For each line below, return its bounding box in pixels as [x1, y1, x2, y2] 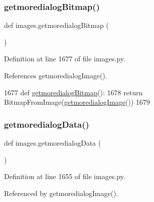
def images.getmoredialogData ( [4, 138, 101, 148]
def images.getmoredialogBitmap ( [4, 20, 109, 30]
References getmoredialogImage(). [4, 70, 107, 80]
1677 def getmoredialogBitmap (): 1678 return [4, 87, 143, 97]
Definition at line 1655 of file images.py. [4, 171, 125, 182]
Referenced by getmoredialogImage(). [4, 188, 118, 198]
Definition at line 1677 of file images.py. [4, 53, 125, 64]
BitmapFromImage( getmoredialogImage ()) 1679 [4, 97, 150, 107]
